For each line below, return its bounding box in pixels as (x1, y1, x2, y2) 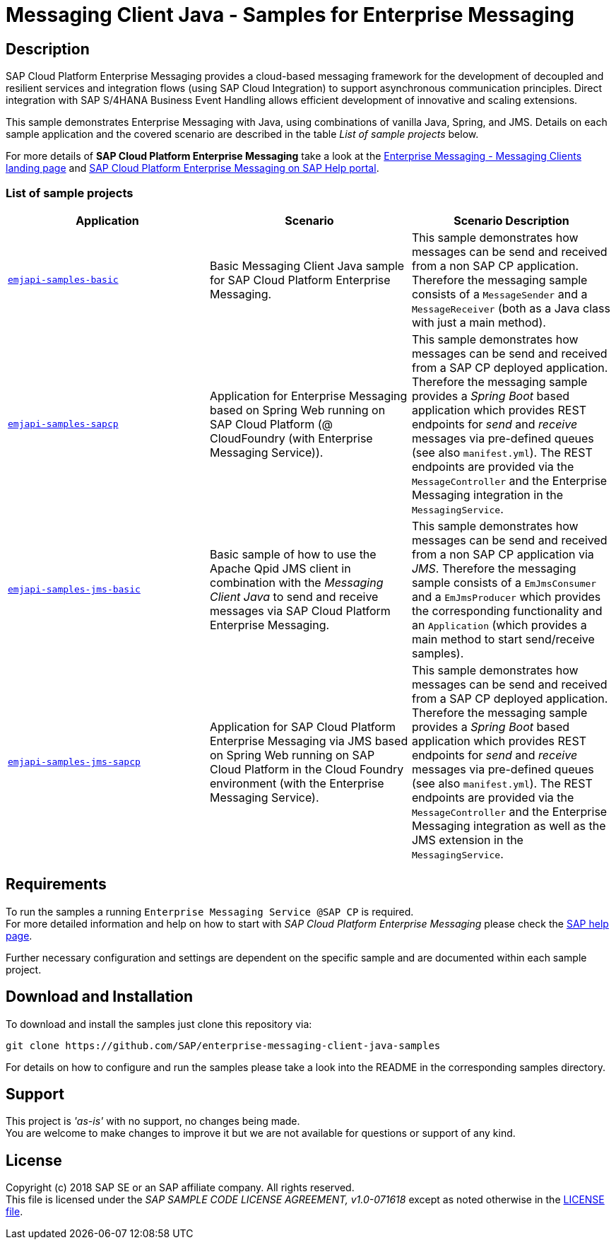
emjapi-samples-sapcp (8, 419, 119, 430)
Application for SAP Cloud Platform (209, 719, 396, 734)
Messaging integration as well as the (411, 818, 606, 833)
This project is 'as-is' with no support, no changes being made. (6, 1115, 300, 1128)
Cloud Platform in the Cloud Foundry (209, 761, 404, 776)
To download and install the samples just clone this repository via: (6, 1017, 312, 1030)
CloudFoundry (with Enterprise (209, 431, 373, 445)
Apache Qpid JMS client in (209, 561, 351, 575)
